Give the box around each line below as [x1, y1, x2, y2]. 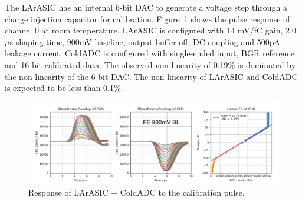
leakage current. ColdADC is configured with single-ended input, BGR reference [5, 47, 295, 59]
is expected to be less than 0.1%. [5, 82, 123, 94]
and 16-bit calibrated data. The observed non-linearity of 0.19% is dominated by [5, 58, 296, 70]
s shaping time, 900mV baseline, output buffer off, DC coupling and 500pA [9, 35, 281, 48]
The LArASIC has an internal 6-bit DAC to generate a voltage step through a [5, 1, 288, 13]
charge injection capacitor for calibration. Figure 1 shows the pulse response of [5, 12, 290, 25]
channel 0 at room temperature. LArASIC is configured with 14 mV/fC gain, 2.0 [5, 24, 296, 36]
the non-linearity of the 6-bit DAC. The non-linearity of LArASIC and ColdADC [5, 70, 298, 82]
